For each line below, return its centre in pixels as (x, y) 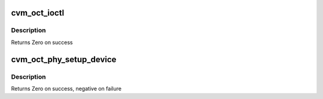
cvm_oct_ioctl (38, 13)
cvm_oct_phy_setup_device (64, 59)
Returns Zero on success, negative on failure (66, 88)
